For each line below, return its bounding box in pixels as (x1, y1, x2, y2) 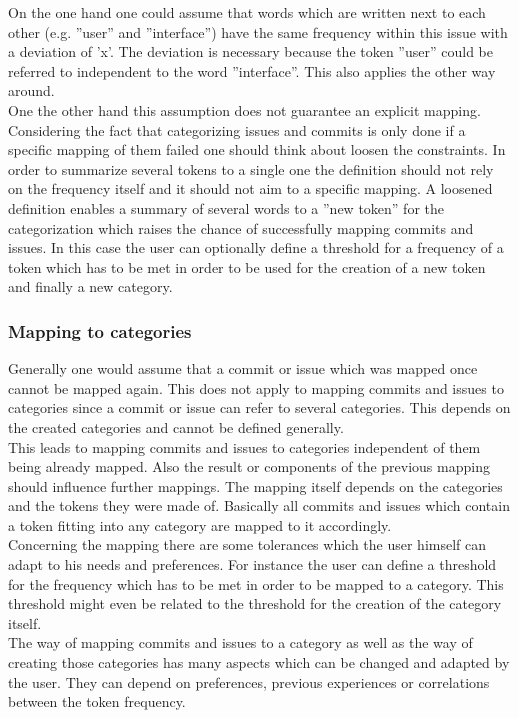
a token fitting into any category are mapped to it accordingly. (8, 514, 392, 535)
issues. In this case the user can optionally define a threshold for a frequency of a (8, 237, 504, 258)
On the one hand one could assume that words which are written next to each (8, 2, 486, 22)
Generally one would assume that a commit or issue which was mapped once (8, 358, 478, 379)
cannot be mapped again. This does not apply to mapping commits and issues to (8, 377, 504, 398)
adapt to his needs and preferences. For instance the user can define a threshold (8, 554, 497, 575)
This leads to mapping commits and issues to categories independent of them (8, 436, 481, 457)
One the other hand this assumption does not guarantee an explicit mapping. (8, 99, 481, 120)
